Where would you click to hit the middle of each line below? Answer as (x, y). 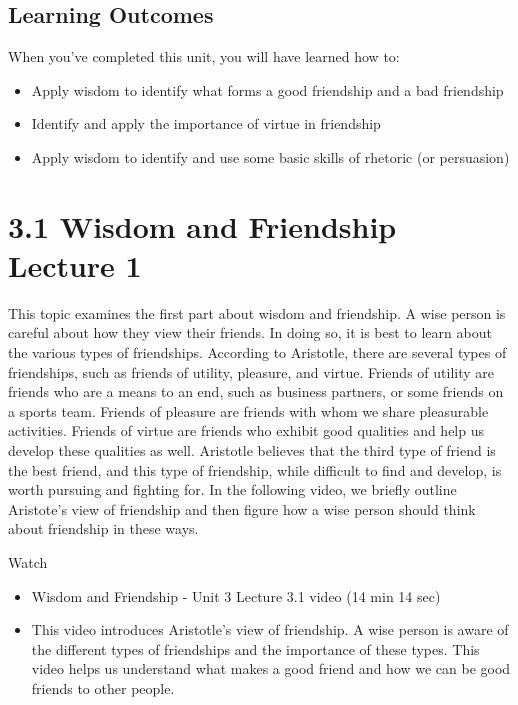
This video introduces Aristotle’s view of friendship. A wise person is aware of (270, 629)
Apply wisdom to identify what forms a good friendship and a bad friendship (267, 89)
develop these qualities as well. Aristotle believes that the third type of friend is (252, 450)
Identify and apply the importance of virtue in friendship (206, 123)
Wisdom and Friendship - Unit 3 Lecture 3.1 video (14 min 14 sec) (236, 595)
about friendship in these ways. (103, 528)
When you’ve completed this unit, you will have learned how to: (204, 56)
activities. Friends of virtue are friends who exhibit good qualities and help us (246, 430)
